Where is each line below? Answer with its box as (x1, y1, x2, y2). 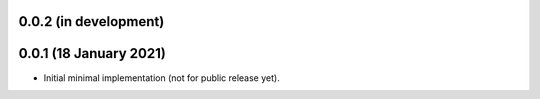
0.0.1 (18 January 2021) (18, 45, 167, 62)
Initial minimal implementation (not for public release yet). (43, 71, 280, 84)
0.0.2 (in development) (18, 13, 165, 30)
